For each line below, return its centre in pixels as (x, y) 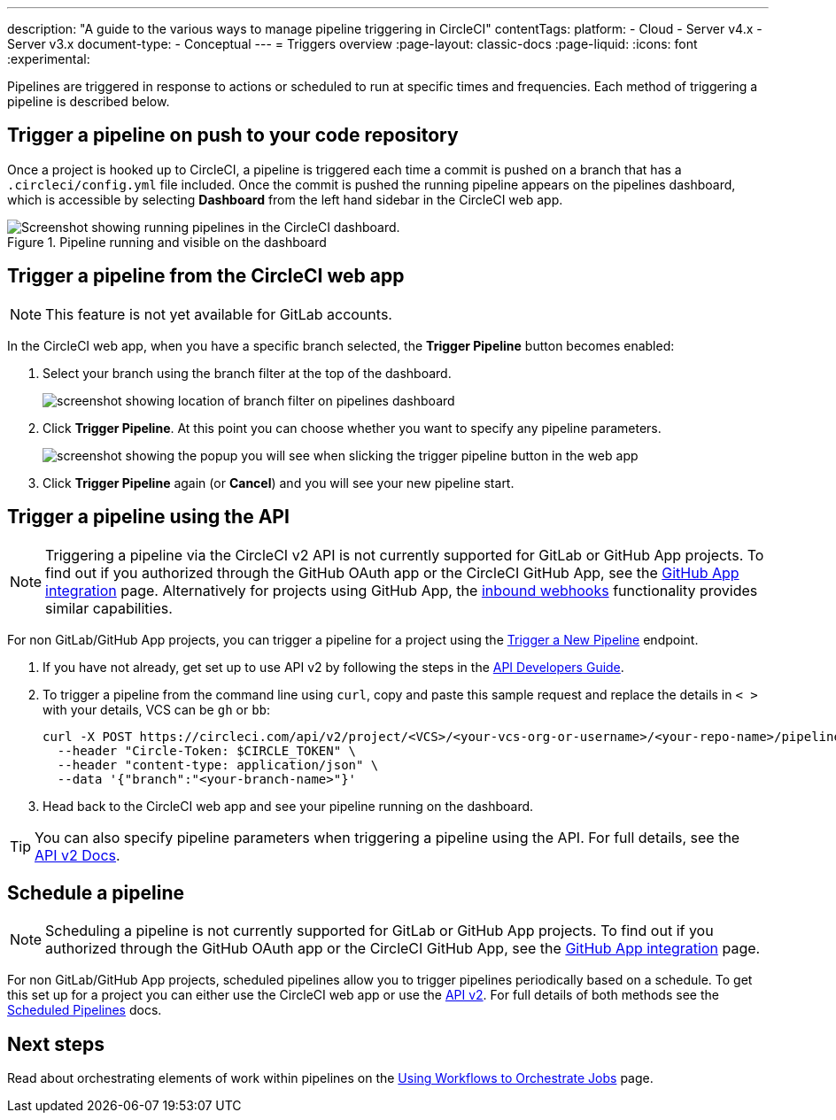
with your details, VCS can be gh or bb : (157, 709)
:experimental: (49, 59)
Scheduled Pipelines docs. (85, 1010)
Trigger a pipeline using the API (148, 517)
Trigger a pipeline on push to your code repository (233, 135)
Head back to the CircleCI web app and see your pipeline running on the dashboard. (288, 806)
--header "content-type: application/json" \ (218, 765)
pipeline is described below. (89, 101)
